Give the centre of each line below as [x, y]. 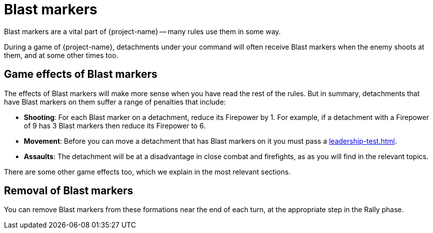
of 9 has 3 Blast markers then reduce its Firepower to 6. [115, 125]
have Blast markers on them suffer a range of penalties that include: [115, 102]
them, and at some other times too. [61, 55]
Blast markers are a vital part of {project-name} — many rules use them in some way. [143, 31]
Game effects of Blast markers [81, 74]
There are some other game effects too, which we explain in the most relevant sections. [147, 172]
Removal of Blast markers [69, 191]
